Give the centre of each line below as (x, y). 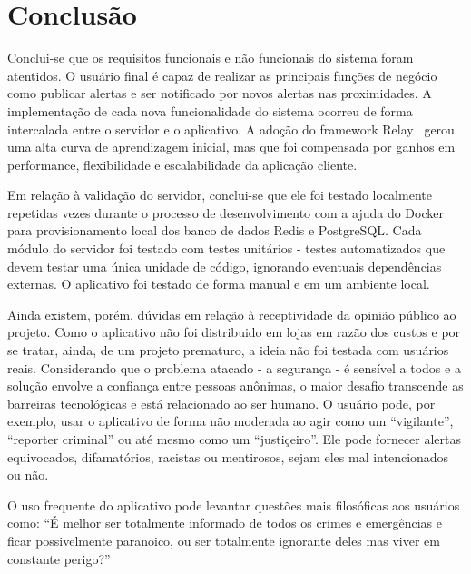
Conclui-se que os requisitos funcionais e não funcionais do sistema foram (211, 58)
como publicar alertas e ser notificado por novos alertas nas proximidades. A (220, 93)
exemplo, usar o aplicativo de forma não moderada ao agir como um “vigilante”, (231, 421)
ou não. (28, 475)
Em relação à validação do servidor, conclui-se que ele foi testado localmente (220, 195)
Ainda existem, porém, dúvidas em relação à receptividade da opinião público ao (232, 314)
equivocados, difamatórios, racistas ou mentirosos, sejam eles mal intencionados (228, 456)
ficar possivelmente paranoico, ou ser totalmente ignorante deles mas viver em (224, 540)
